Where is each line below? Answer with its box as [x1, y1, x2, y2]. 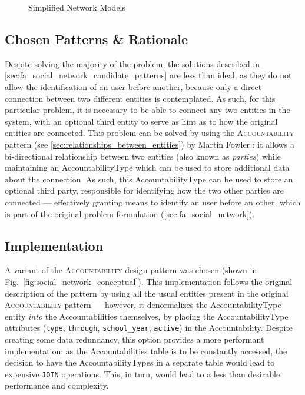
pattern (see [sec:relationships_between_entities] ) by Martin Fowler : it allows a [5, 138, 294, 150]
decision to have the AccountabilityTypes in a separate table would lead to [5, 356, 275, 369]
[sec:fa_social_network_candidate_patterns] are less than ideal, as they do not [5, 69, 292, 81]
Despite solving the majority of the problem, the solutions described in [5, 57, 260, 69]
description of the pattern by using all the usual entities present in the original [5, 287, 289, 299]
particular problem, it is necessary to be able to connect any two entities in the [5, 104, 290, 116]
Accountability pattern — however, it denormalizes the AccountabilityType [5, 298, 281, 311]
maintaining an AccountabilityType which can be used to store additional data [5, 161, 290, 174]
